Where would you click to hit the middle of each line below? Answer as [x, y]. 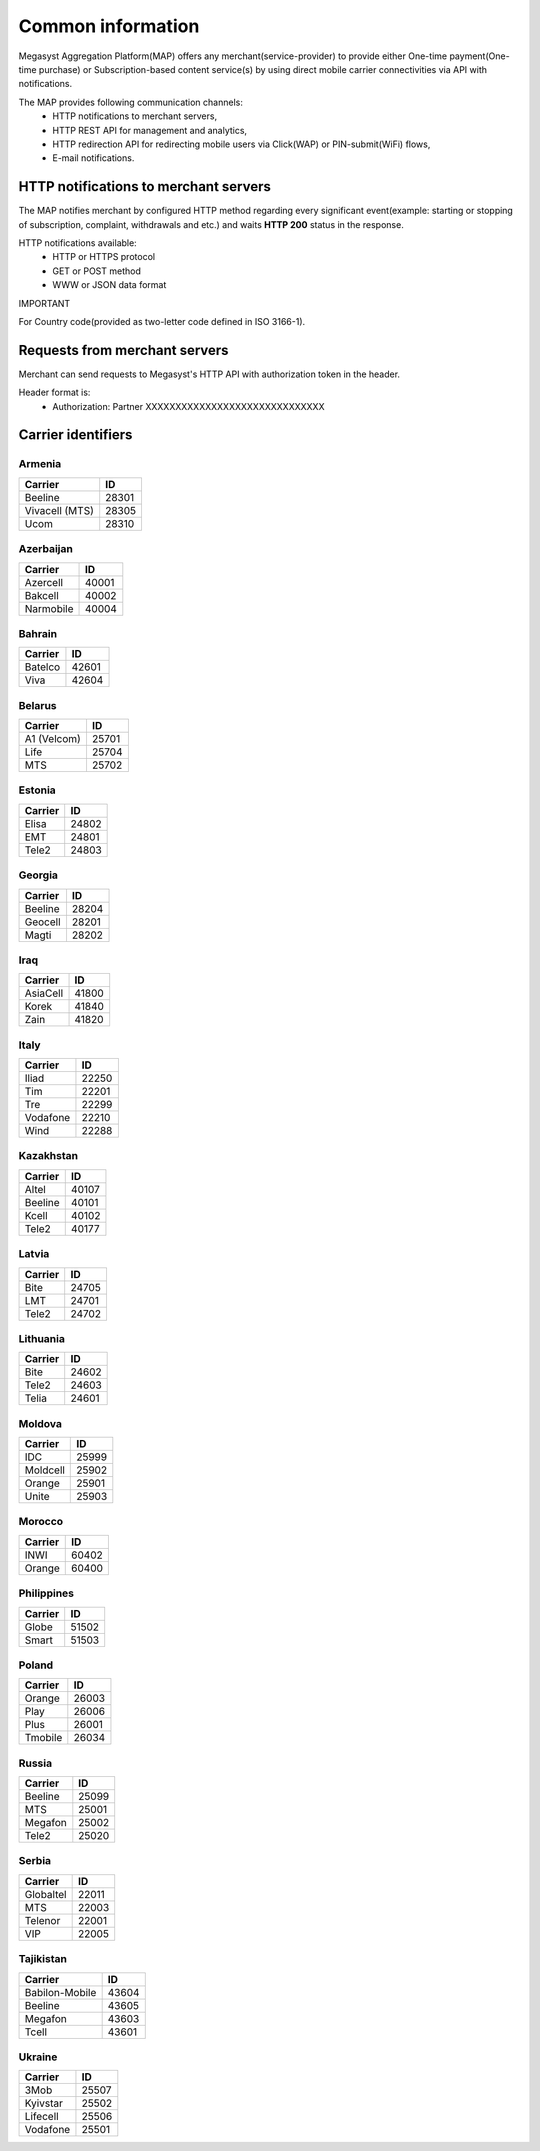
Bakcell [41, 595]
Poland [36, 1665]
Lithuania [41, 1338]
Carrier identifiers [75, 435]
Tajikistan [42, 1959]
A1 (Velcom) [53, 739]
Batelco [42, 667]
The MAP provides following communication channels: [131, 102]
